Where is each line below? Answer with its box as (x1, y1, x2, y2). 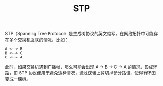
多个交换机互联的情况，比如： (9, 37, 69, 43)
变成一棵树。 (5, 76, 31, 82)
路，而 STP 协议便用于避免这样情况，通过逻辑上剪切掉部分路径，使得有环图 (5, 70, 156, 76)
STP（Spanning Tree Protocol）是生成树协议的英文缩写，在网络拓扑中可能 (5, 31, 154, 37)
